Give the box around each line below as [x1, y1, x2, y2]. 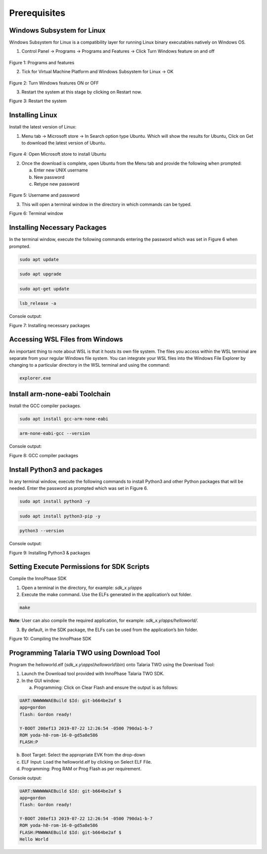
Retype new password [34, 181, 80, 187]
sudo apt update [19, 256, 59, 262]
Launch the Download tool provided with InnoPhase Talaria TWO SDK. [21, 671, 165, 677]
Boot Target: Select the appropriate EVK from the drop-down [21, 752, 145, 758]
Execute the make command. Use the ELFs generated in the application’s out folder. [21, 592, 192, 598]
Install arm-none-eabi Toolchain [9, 389, 111, 398]
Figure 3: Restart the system [9, 98, 67, 104]
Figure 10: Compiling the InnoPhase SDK [9, 636, 91, 641]
